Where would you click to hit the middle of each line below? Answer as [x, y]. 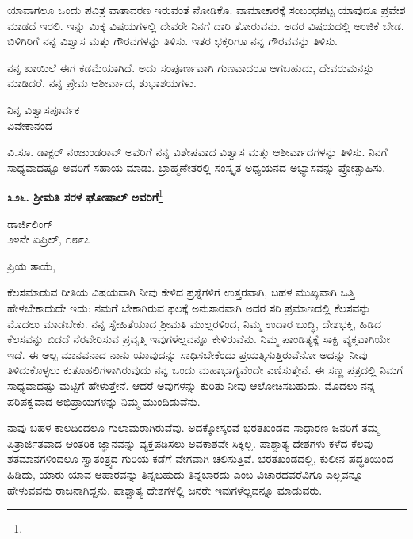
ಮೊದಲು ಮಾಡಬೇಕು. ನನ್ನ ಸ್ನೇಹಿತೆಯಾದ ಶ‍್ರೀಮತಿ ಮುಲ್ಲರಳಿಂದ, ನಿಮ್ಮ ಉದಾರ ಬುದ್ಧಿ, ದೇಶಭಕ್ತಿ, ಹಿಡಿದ [195, 323]
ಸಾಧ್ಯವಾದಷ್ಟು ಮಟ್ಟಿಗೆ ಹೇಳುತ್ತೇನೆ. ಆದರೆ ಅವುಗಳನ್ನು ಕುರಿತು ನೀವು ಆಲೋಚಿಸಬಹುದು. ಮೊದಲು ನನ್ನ [191, 385]
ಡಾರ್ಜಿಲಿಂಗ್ [30, 223]
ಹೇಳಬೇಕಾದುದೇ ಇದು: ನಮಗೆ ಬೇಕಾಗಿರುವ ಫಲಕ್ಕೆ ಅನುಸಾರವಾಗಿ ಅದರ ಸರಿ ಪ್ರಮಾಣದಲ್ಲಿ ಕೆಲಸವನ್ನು [189, 307]
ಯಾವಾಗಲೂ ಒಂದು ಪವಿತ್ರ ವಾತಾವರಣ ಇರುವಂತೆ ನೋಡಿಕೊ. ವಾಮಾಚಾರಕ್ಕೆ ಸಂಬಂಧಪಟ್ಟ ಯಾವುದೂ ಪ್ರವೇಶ [206, 10]
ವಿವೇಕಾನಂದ [30, 125]
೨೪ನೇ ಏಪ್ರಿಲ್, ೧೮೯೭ [49, 239]
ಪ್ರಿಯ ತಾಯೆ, [32, 265]
